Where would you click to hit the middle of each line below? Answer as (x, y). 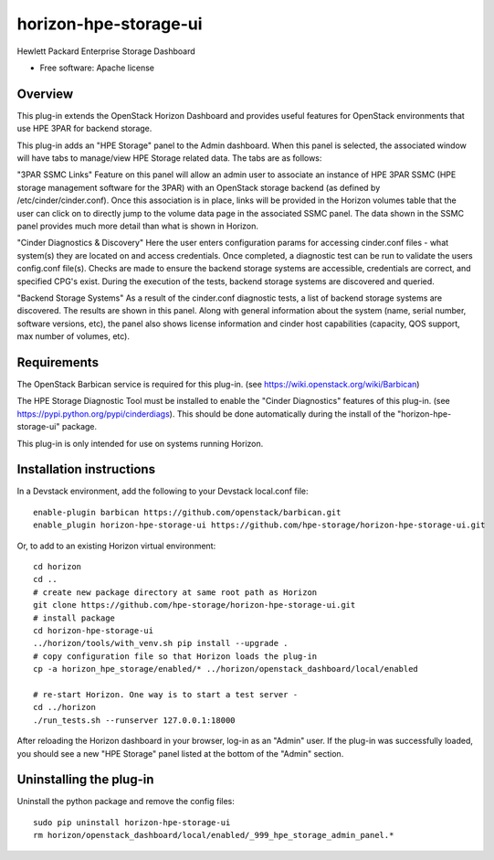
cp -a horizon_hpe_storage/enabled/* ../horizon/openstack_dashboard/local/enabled (226, 669)
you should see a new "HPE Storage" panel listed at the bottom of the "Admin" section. (180, 753)
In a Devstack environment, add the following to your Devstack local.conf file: (163, 491)
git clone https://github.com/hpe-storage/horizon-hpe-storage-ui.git (194, 605)
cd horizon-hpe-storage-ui (94, 630)
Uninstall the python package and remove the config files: (126, 802)
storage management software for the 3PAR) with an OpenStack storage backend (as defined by (199, 187)
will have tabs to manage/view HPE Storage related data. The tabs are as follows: (169, 158)
